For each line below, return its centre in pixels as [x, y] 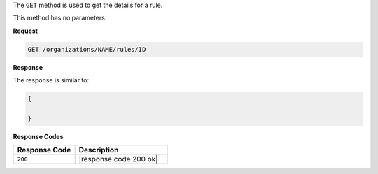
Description [99, 150]
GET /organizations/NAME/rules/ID [87, 49]
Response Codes [38, 136]
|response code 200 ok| [118, 159]
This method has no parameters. [60, 18]
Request [26, 31]
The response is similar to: [51, 80]
